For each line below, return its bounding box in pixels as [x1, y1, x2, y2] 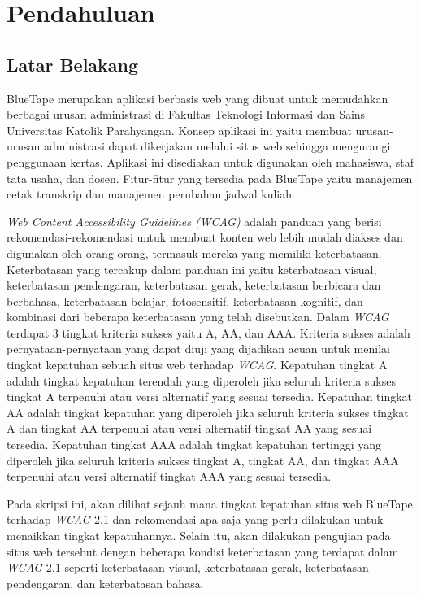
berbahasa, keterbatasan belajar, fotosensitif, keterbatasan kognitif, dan [7, 292, 363, 309]
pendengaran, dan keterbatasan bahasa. [7, 574, 204, 591]
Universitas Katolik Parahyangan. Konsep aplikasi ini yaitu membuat [7, 121, 352, 138]
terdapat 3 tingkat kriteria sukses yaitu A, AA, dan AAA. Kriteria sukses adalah [7, 324, 410, 341]
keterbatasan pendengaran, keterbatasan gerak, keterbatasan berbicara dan [7, 277, 381, 294]
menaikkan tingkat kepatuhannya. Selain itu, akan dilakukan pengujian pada [7, 527, 391, 544]
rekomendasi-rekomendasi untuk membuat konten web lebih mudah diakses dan [7, 229, 403, 246]
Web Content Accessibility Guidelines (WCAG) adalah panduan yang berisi [7, 212, 382, 229]
